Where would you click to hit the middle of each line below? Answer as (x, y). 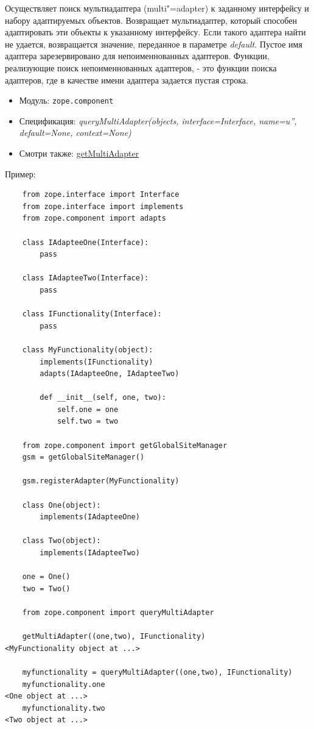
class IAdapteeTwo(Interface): (85, 278)
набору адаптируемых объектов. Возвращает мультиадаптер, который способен (151, 20)
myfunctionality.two (64, 708)
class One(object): (61, 505)
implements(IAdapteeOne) (90, 517)
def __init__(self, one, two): (103, 398)
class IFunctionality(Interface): (92, 314)
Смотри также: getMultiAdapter (79, 153)
